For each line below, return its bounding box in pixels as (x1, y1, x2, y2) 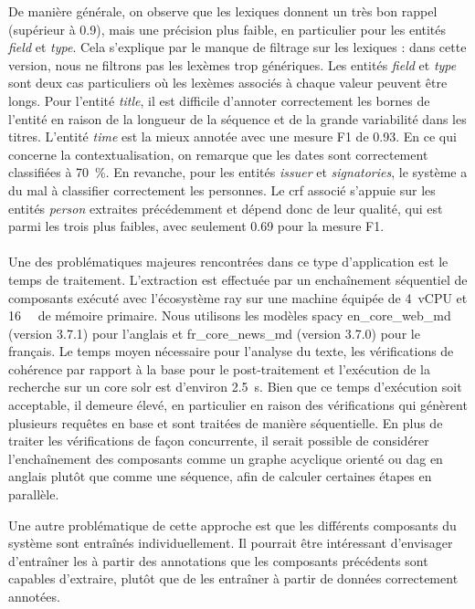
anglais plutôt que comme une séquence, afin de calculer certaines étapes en (8, 467, 432, 486)
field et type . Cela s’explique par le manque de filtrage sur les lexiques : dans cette (8, 37, 467, 57)
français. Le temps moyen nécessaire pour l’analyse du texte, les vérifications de (8, 341, 454, 361)
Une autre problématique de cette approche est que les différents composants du (8, 515, 457, 534)
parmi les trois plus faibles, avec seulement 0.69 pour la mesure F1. (8, 216, 385, 236)
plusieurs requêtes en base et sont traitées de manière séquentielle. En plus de (8, 413, 443, 432)
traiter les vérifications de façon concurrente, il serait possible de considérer (8, 431, 429, 450)
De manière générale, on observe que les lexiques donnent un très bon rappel (8, 2, 438, 20)
